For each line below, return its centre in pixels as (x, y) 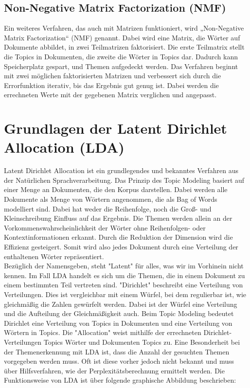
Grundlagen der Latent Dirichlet (116, 128)
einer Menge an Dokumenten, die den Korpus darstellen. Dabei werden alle (116, 189)
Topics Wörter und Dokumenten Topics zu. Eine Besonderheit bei (142, 342)
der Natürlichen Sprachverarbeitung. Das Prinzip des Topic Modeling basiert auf (124, 180)
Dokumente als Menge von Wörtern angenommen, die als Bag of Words (111, 199)
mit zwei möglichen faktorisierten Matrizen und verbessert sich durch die (113, 76)
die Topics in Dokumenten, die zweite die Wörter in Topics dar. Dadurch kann (121, 56)
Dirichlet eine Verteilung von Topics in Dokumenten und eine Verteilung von (118, 323)
